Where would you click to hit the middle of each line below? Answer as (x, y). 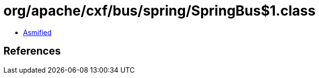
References (32, 51)
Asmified (38, 32)
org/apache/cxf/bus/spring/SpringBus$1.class (159, 11)
